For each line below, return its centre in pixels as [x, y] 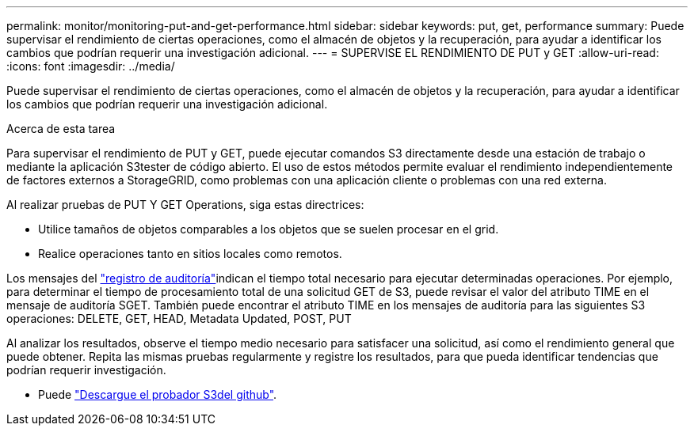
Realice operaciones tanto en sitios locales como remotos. [190, 254]
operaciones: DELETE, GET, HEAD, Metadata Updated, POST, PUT [179, 318]
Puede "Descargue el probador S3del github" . [158, 394]
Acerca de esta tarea [61, 129]
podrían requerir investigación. [86, 370]
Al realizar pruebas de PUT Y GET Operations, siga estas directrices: [185, 205]
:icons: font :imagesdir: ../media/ [91, 66]
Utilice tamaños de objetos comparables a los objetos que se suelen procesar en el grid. [269, 229]
